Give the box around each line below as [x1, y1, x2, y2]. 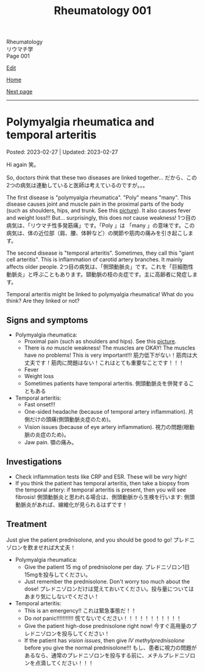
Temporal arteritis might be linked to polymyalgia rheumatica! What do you [6, 291, 194, 298]
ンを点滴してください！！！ [24, 659, 94, 666]
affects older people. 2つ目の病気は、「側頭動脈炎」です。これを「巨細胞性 [6, 263, 194, 271]
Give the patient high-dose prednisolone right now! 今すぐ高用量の [24, 622, 192, 629]
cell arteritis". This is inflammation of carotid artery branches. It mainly [6, 256, 183, 263]
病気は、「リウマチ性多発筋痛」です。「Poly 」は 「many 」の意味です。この [6, 222, 195, 230]
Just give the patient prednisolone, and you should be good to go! [6, 536, 172, 543]
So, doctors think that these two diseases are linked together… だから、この [6, 174, 197, 181]
